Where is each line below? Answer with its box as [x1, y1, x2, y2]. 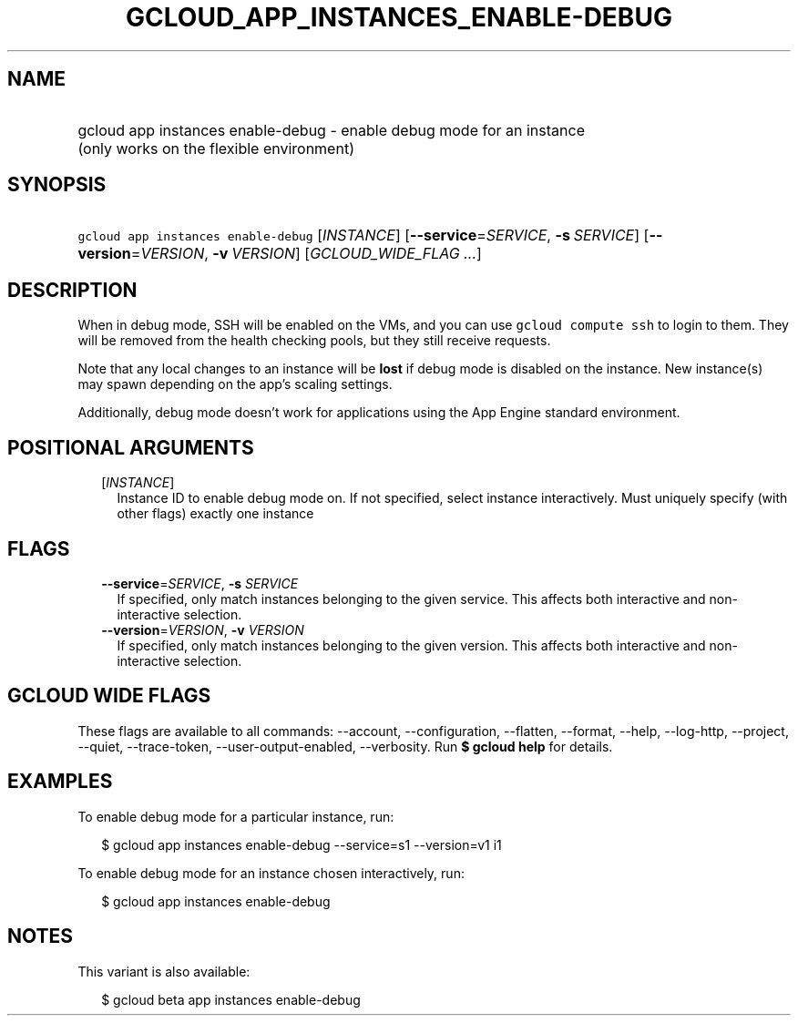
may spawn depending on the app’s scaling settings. [77, 376, 393, 393]
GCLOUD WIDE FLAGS [7, 684, 211, 708]
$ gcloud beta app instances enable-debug [101, 991, 361, 1008]
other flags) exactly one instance [117, 506, 314, 522]
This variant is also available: [77, 963, 251, 979]
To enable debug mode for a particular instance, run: [77, 808, 394, 824]
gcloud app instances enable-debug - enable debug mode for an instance [77, 120, 585, 139]
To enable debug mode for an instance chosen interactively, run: [77, 864, 465, 881]
